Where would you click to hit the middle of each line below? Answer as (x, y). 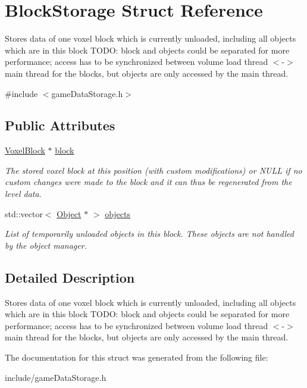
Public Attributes (60, 125)
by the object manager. (46, 245)
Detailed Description (70, 277)
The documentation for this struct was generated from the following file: (137, 357)
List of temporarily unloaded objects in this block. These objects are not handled (149, 234)
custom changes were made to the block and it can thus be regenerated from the (148, 182)
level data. (23, 194)
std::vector (24, 213)
